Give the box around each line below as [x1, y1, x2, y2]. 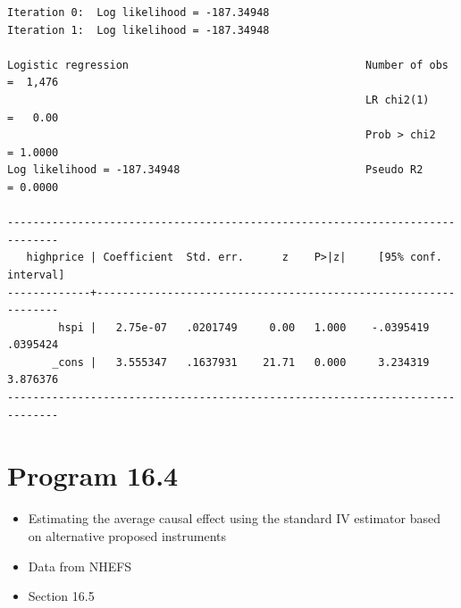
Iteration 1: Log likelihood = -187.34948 [7, 23, 270, 37]
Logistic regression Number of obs [7, 58, 448, 71]
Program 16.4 [7, 457, 179, 494]
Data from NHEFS [28, 556, 132, 575]
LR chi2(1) [365, 93, 430, 106]
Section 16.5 [28, 587, 95, 605]
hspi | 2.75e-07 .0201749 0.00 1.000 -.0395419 [58, 321, 430, 334]
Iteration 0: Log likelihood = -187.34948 [7, 6, 270, 19]
